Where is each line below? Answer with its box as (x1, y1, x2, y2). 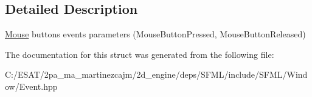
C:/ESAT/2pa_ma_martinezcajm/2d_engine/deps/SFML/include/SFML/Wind (5, 68, 308, 81)
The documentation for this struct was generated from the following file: (5, 48, 274, 60)
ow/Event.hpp (5, 80, 58, 92)
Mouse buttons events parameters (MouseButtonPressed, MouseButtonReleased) (5, 28, 306, 40)
